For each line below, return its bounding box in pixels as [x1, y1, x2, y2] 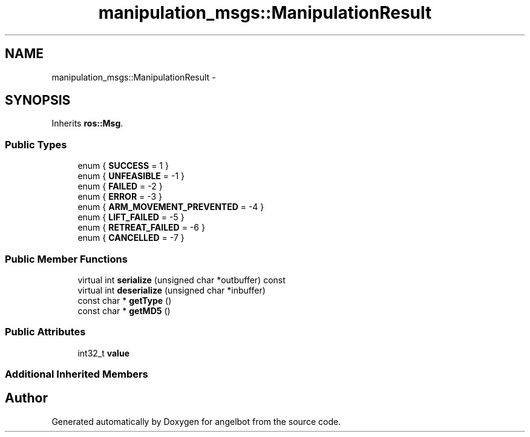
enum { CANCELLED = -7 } [77, 232, 185, 243]
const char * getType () [77, 295, 172, 306]
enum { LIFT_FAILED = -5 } [77, 212, 185, 223]
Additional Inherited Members [5, 368, 148, 381]
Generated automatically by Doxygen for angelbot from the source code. [51, 416, 341, 427]
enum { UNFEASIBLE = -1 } [77, 171, 185, 182]
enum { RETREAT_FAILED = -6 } [77, 222, 205, 233]
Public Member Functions [5, 252, 128, 265]
